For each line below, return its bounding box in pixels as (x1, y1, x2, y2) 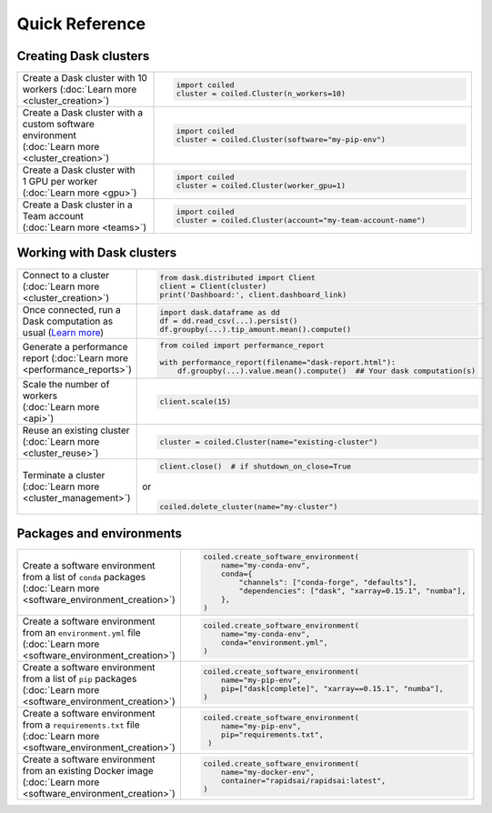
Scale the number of (22, 378, 110, 391)
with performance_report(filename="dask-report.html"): (159, 357, 396, 367)
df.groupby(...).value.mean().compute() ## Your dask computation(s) (177, 366, 477, 376)
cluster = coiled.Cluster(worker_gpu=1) (176, 181, 346, 191)
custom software (22, 118, 95, 131)
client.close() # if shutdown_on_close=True (159, 462, 352, 472)
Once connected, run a (22, 303, 122, 316)
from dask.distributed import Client (159, 273, 316, 283)
